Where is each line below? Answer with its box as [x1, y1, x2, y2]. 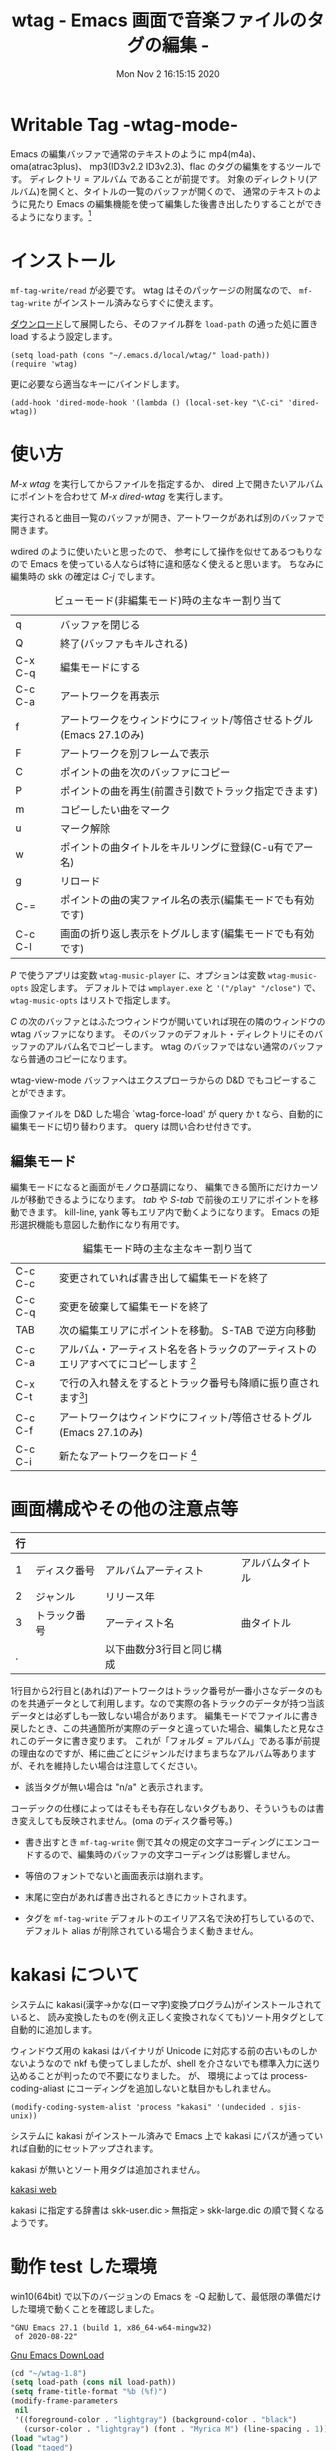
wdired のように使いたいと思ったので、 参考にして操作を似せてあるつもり [10, 546, 314, 558]
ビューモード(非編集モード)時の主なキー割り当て [53, 594, 283, 608]
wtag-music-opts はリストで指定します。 [10, 994, 176, 1006]
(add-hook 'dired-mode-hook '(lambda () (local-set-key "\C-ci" [10, 398, 284, 408]
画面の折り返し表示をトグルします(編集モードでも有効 [59, 927, 315, 941]
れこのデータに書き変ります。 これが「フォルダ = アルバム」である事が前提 [10, 1734, 321, 1746]
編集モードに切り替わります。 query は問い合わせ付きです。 [10, 1121, 257, 1133]
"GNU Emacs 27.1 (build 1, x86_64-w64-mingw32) [10, 2322, 213, 2333]
